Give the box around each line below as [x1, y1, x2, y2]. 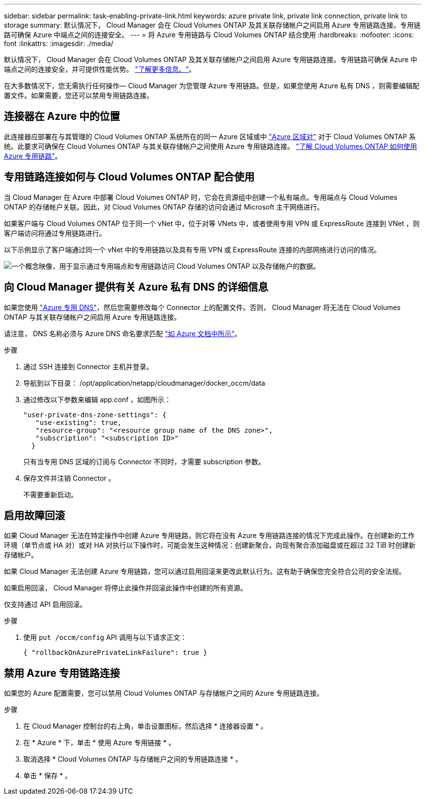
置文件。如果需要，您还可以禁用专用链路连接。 [4, 91, 153, 99]
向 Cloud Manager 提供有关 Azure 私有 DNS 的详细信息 [4, 281, 268, 294]
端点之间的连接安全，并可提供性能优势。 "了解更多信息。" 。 [4, 65, 196, 73]
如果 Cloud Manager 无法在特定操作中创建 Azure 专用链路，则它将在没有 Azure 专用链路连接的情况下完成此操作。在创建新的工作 [4, 531, 415, 540]
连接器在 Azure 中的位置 [4, 110, 120, 123]
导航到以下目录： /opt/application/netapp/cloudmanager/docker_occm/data [23, 378, 265, 387]
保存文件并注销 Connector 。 [23, 473, 115, 482]
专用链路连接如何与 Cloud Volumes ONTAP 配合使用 [4, 171, 255, 183]
